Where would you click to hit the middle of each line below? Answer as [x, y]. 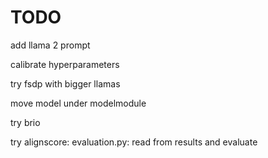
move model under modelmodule [78, 103]
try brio [25, 122]
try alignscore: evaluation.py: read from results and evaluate [134, 142]
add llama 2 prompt [50, 45]
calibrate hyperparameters [65, 64]
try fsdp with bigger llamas [65, 83]
